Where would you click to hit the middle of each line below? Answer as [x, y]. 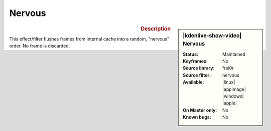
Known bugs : [197, 117]
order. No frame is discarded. [40, 46]
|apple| [230, 103]
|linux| [229, 82]
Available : [193, 82]
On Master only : [200, 110]
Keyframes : [195, 61]
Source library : [199, 68]
